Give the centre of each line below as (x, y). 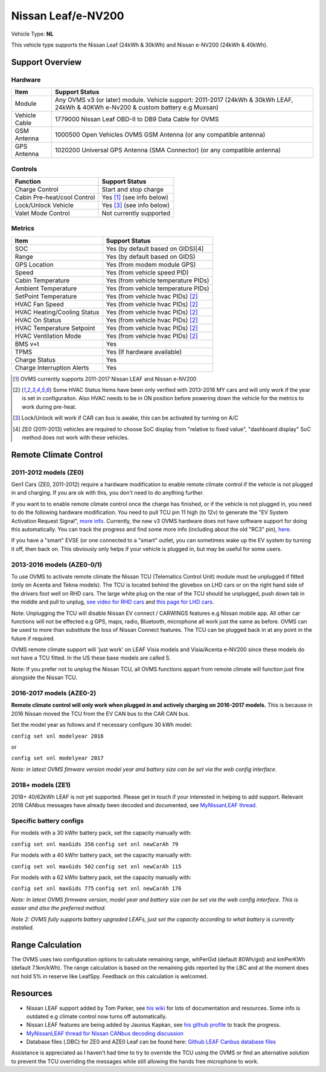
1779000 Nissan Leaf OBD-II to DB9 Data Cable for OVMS (137, 119)
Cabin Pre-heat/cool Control (55, 197)
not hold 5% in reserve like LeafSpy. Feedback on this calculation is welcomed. (110, 976)
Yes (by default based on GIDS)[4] (155, 249)
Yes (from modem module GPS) (151, 264)
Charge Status (35, 360)
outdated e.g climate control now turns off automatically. (97, 1016)
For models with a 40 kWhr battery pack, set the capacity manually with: (101, 855)
